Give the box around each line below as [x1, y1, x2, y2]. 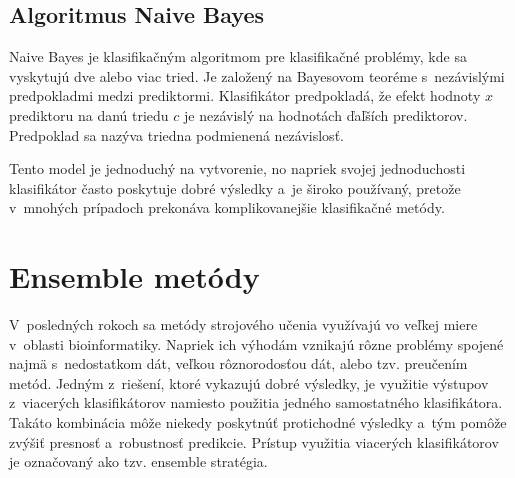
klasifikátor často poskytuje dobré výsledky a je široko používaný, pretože [9, 177, 461, 198]
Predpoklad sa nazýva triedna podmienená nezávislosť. [9, 124, 344, 145]
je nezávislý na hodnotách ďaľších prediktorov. [184, 104, 468, 125]
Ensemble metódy [9, 256, 260, 297]
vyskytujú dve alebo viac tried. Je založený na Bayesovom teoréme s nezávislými [9, 65, 505, 86]
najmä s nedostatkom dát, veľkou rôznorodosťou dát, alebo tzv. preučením [9, 353, 468, 374]
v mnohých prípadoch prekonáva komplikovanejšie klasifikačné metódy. [9, 197, 445, 218]
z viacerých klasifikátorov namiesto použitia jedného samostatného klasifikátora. [9, 392, 503, 413]
